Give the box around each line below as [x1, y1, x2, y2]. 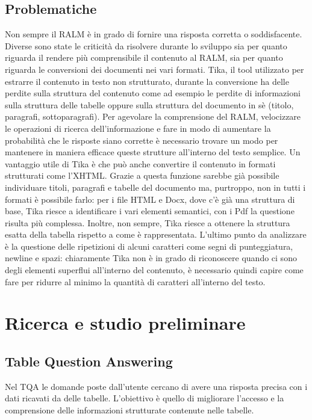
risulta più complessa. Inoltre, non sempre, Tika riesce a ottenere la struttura [5, 216, 290, 229]
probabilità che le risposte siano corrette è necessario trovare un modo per [5, 134, 278, 146]
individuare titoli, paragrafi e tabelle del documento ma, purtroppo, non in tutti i [5, 181, 306, 193]
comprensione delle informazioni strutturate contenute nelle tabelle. [5, 404, 254, 416]
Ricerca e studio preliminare [5, 310, 246, 335]
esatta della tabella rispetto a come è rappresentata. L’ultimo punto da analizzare [5, 228, 307, 241]
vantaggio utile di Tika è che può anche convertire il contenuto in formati [5, 157, 276, 170]
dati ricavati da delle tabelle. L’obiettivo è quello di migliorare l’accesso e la [5, 392, 284, 404]
